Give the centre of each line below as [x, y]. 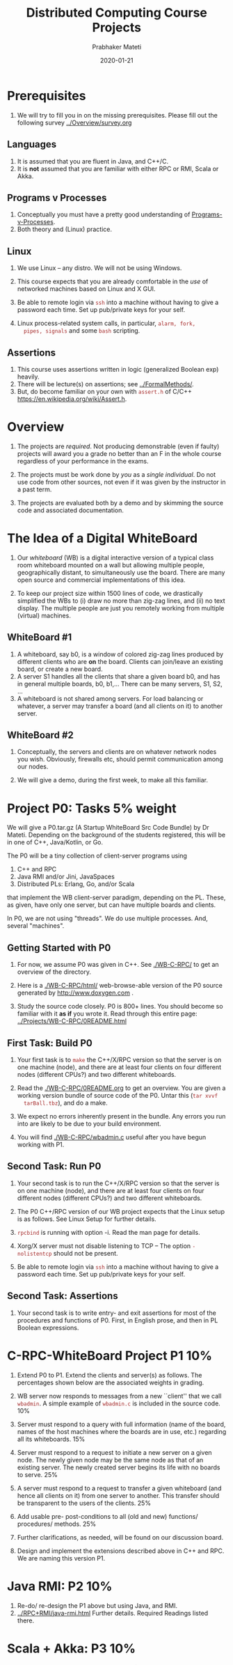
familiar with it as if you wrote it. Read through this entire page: [107, 1013]
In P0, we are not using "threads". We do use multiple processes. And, [107, 918]
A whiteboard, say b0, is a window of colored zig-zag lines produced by [120, 654]
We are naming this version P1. [61, 1558]
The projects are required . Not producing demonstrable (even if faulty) [118, 446]
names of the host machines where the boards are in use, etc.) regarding [122, 1431]
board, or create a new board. [60, 669]
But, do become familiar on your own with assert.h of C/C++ [104, 391]
